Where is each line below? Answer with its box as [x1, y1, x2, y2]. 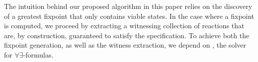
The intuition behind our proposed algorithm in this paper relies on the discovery [4, 1, 253, 11]
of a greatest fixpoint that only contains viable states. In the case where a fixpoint [4, 10, 255, 21]
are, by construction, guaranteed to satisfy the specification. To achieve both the [4, 30, 250, 40]
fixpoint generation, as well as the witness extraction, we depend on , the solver [4, 40, 246, 50]
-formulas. [23, 49, 54, 60]
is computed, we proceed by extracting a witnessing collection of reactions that [4, 20, 245, 31]
